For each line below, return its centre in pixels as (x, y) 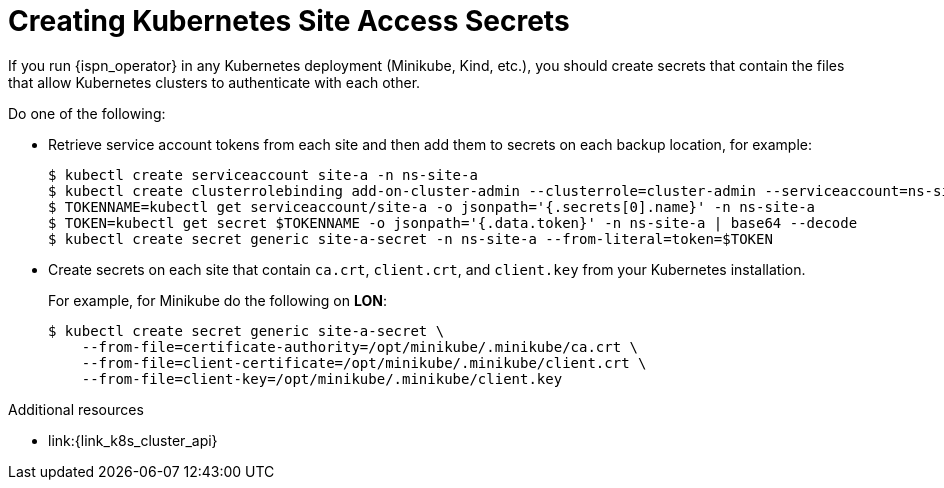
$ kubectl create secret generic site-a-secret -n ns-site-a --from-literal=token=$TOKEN (410, 238)
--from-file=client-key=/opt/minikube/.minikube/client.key (322, 378)
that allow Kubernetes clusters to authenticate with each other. (214, 82)
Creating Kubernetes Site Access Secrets (289, 21)
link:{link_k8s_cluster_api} (133, 440)
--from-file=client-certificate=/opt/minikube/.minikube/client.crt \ (364, 362)
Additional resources (76, 409)
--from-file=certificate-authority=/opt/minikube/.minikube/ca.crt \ (360, 346)
